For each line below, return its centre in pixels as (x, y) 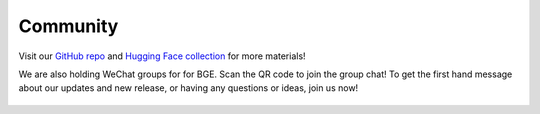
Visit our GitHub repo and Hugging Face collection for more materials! (162, 56)
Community (68, 26)
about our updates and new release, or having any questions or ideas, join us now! (188, 88)
